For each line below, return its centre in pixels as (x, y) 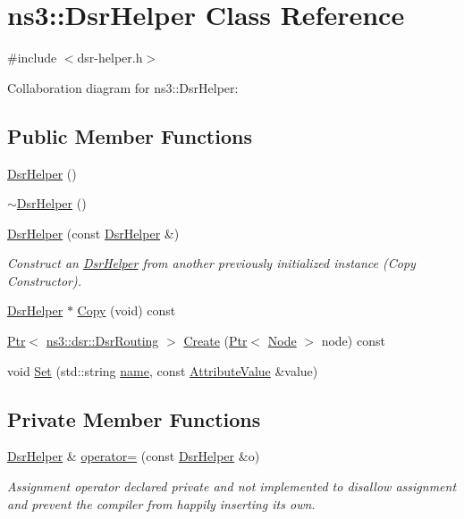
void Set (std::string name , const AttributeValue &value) (163, 370)
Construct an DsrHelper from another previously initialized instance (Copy (211, 263)
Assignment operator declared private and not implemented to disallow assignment (232, 486)
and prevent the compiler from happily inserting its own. (161, 503)
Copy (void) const (127, 310)
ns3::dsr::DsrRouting (102, 341)
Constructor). (45, 280)
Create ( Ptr (215, 341)
